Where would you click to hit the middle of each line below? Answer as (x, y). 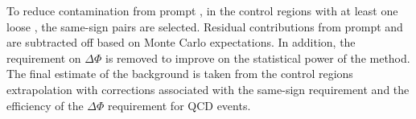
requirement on (44, 57)
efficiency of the (45, 105)
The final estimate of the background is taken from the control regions (180, 74)
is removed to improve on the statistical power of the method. (257, 57)
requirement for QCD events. (179, 105)
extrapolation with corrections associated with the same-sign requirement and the (208, 89)
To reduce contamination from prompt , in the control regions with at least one (202, 10)
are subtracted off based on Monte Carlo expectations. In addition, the (181, 42)
